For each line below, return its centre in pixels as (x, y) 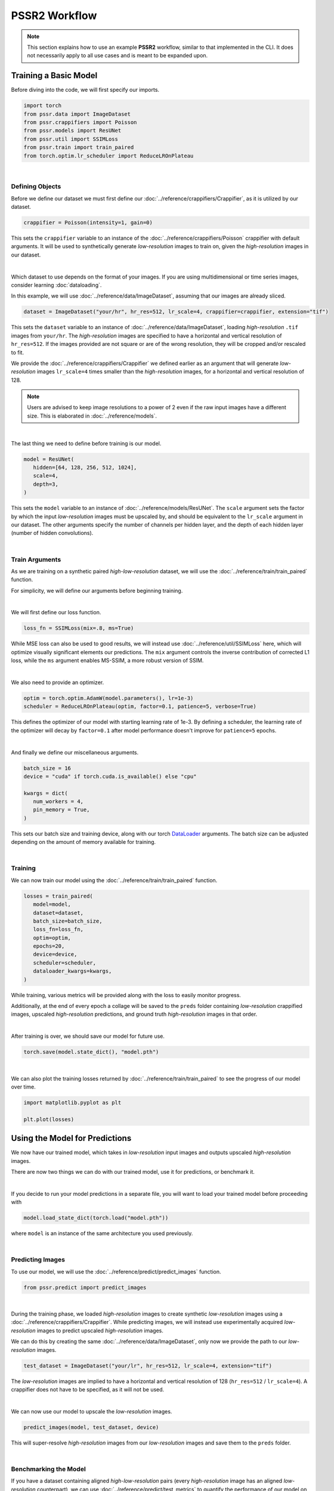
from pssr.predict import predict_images (85, 1287)
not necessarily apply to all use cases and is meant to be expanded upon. (117, 55)
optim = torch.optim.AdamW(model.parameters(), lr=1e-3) (109, 698)
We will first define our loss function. (56, 613)
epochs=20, (49, 946)
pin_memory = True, (61, 810)
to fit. (17, 352)
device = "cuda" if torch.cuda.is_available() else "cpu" (110, 776)
